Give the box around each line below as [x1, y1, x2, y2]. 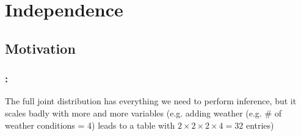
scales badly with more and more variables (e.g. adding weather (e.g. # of [5, 106, 282, 119]
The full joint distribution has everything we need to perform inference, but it [5, 95, 297, 107]
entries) [245, 118, 274, 131]
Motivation [5, 38, 76, 57]
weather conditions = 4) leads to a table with [5, 118, 175, 131]
